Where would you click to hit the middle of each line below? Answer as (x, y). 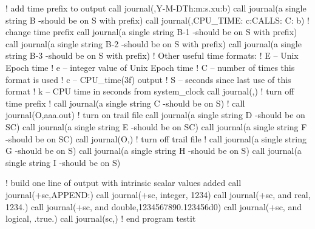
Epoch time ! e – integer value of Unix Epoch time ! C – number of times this (150, 67)
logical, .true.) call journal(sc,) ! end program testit (101, 218)
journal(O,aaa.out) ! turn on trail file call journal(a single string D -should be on (155, 115)
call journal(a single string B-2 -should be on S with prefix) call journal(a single (154, 43)
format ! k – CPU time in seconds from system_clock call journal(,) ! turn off (150, 91)
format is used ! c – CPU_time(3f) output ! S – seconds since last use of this (148, 79)
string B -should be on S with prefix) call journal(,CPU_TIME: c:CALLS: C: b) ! (158, 20)
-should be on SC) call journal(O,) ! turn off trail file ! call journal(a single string (156, 138)
